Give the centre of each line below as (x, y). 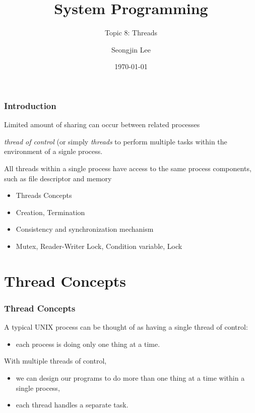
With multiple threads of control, (55, 361)
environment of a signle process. (53, 151)
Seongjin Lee (131, 49)
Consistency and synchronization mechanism (85, 229)
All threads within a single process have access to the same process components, (128, 168)
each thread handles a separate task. (72, 405)
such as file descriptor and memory (58, 178)
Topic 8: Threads (131, 33)
